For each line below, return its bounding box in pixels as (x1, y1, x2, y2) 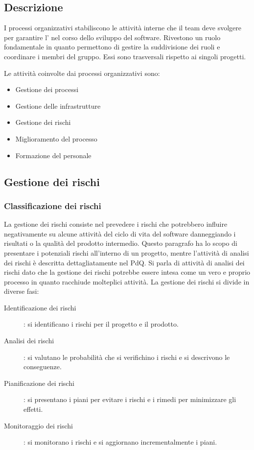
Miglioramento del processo (15, 133, 97, 143)
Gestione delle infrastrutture (15, 100, 101, 111)
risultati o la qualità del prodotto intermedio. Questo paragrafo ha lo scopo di (4, 238, 237, 248)
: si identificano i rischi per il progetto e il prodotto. (23, 319, 179, 329)
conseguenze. (23, 361, 62, 372)
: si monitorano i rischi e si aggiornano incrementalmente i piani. (23, 437, 217, 447)
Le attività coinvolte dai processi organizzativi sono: (4, 68, 160, 78)
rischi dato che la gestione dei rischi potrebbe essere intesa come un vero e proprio (4, 267, 251, 277)
